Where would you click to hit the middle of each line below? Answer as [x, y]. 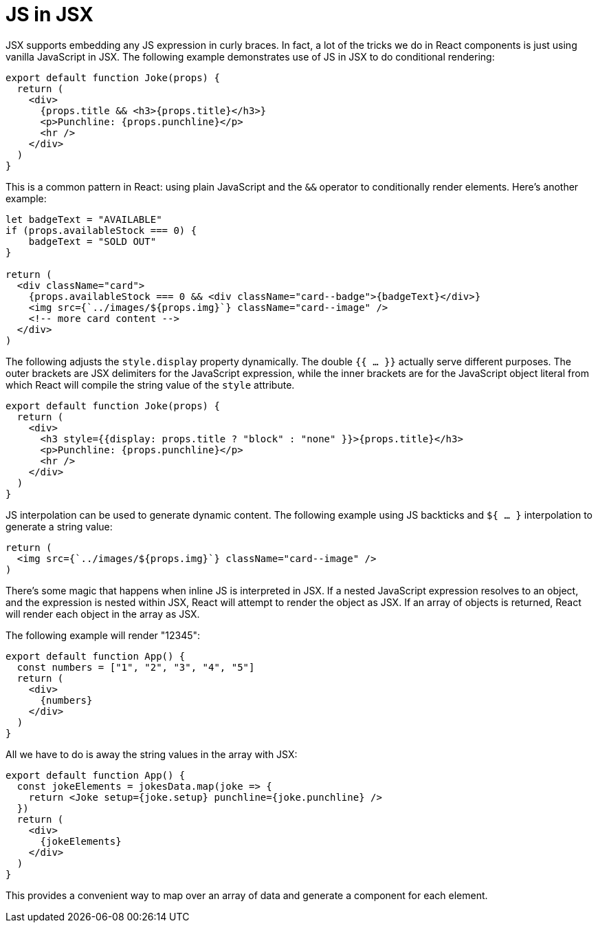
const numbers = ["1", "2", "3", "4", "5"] [136, 667]
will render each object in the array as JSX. [103, 614]
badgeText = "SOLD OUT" [92, 241]
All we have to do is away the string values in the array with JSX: [152, 754]
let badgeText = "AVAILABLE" [84, 219]
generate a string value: [59, 526]
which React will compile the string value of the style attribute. [150, 385]
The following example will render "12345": [103, 635]
